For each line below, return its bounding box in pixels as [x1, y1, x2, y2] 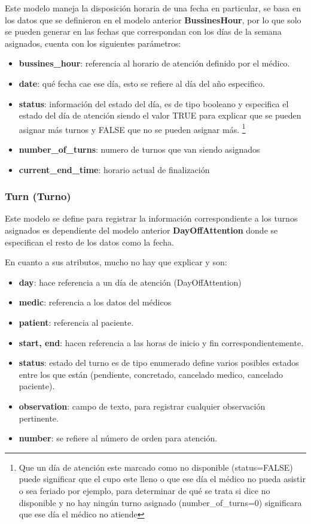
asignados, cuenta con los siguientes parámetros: [5, 37, 181, 49]
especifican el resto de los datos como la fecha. [5, 235, 175, 248]
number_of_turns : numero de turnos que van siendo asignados [19, 143, 260, 155]
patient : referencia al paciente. [19, 316, 134, 328]
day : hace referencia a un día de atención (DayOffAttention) [19, 275, 242, 288]
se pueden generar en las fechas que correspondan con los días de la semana [5, 25, 282, 38]
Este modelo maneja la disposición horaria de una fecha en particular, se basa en [5, 2, 301, 14]
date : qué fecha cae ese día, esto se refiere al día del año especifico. [19, 77, 265, 89]
